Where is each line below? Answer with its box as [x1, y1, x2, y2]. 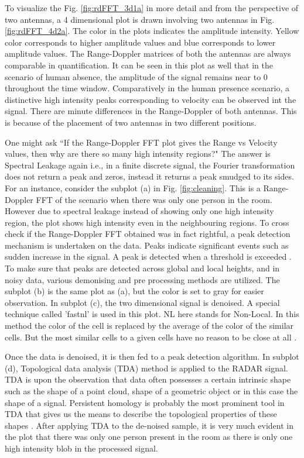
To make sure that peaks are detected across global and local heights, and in [5, 262, 280, 274]
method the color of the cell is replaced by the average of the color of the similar [5, 319, 294, 332]
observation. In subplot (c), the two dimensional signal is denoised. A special [5, 296, 280, 308]
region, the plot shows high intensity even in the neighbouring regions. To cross [5, 216, 289, 228]
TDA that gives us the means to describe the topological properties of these [5, 408, 277, 420]
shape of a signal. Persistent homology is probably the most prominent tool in [5, 396, 285, 408]
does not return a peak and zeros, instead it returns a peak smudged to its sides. [5, 170, 294, 182]
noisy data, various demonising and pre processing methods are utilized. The [5, 273, 280, 285]
